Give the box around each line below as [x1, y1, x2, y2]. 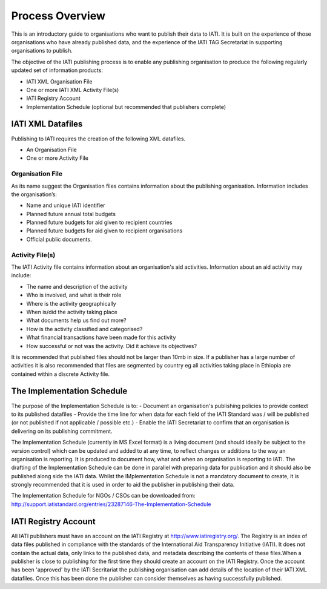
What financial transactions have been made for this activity [26, 334, 176, 341]
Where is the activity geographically [26, 300, 116, 307]
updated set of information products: [11, 67, 103, 74]
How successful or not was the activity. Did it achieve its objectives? [26, 342, 197, 349]
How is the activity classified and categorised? [26, 325, 143, 332]
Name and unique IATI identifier [26, 202, 105, 209]
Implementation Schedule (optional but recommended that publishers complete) [26, 103, 226, 110]
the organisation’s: [11, 191, 58, 198]
